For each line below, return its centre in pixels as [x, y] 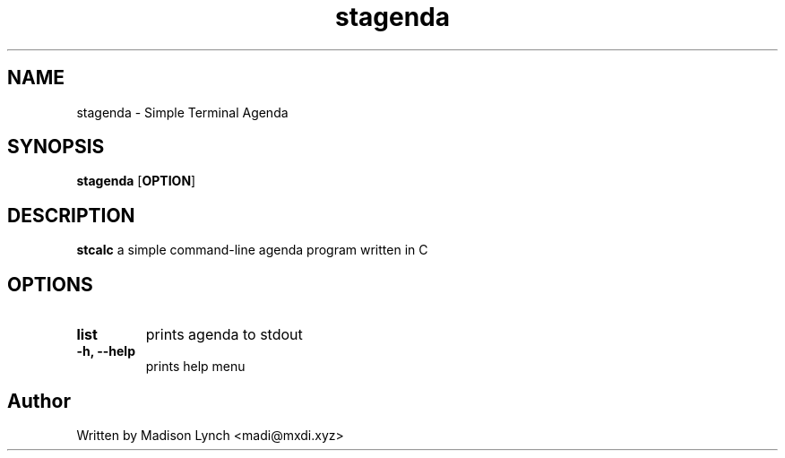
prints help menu [195, 367]
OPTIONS [50, 284]
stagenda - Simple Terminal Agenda [182, 112]
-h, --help [106, 351]
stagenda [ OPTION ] [136, 181]
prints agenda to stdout [224, 335]
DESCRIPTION [71, 215]
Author [39, 401]
